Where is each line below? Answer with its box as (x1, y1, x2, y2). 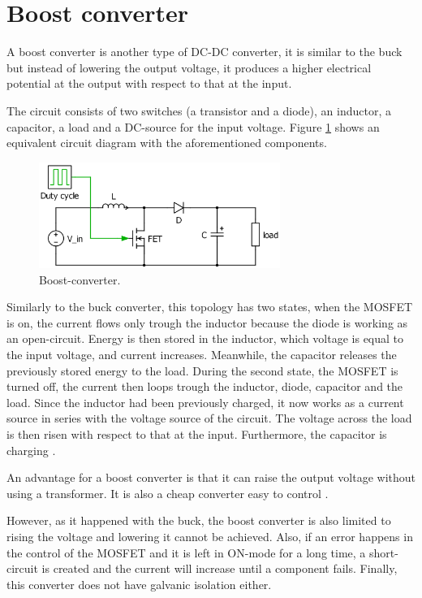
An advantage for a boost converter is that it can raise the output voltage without (6, 469, 416, 486)
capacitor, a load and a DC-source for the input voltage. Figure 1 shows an (6, 118, 380, 135)
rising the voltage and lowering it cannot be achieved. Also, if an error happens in (6, 528, 413, 545)
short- (368, 544, 398, 561)
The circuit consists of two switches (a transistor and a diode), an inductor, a (6, 102, 391, 119)
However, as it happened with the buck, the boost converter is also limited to (6, 512, 391, 529)
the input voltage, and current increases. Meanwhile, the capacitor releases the (6, 346, 397, 363)
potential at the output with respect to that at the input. (6, 75, 292, 92)
